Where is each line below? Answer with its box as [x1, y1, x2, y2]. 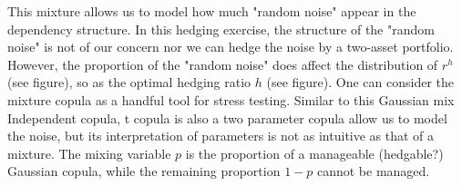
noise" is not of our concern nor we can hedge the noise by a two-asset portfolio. [7, 37, 454, 56]
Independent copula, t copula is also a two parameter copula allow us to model [7, 108, 447, 127]
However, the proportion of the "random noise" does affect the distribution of [7, 54, 438, 73]
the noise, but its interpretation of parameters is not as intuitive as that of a [7, 126, 435, 145]
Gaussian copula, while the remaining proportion [7, 162, 281, 181]
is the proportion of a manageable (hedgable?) [185, 143, 444, 162]
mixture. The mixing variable [7, 143, 171, 162]
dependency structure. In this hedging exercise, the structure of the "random [7, 19, 435, 38]
